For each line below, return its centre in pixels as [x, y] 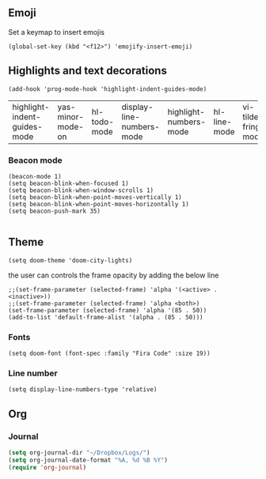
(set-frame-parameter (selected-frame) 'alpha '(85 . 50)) [108, 310]
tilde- [253, 116]
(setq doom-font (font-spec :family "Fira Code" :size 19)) [110, 354]
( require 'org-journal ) [47, 467]
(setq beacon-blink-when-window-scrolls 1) [81, 190]
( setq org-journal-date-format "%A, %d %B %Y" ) [88, 460]
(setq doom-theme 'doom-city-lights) [70, 260]
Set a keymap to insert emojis [57, 32]
